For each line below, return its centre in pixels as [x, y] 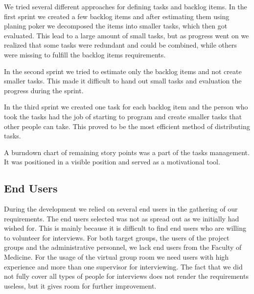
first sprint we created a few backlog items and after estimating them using [117, 16]
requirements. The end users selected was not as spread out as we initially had [122, 218]
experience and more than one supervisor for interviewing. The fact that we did [123, 266]
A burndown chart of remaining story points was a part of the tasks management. [127, 152]
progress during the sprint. [44, 90]
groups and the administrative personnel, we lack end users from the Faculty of [123, 247]
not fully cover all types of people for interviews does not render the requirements [126, 276]
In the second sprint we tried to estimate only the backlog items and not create [123, 71]
